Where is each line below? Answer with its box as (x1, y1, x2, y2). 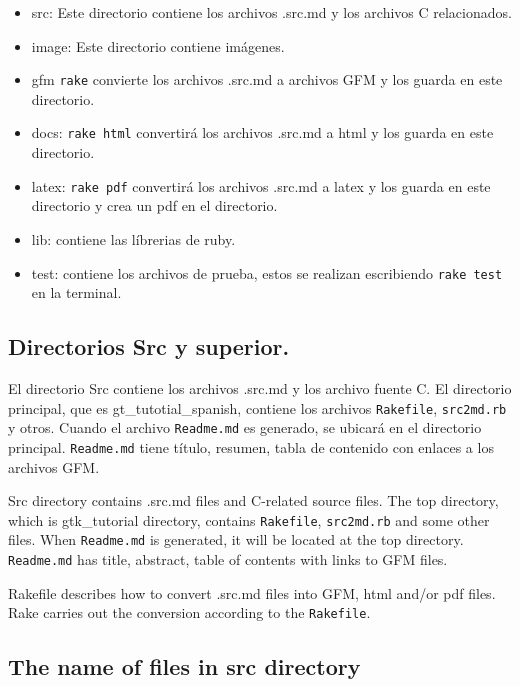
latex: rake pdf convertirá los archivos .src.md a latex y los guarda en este (31, 175, 491, 196)
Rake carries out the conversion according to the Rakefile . (8, 602, 371, 623)
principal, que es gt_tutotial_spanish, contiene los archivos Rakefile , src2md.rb (8, 397, 507, 418)
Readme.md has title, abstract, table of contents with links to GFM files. (8, 549, 448, 570)
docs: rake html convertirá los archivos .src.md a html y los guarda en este (31, 122, 494, 143)
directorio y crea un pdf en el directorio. (31, 195, 278, 216)
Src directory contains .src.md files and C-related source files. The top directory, (8, 490, 499, 511)
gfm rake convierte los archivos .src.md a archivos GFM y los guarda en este (31, 69, 503, 90)
